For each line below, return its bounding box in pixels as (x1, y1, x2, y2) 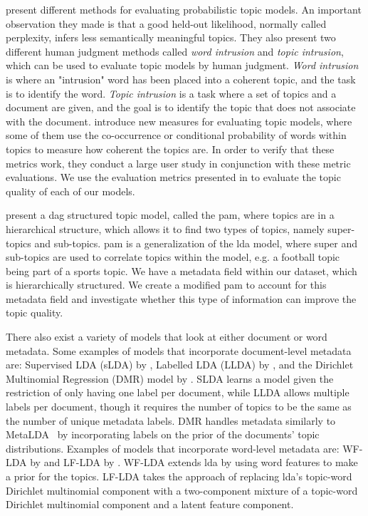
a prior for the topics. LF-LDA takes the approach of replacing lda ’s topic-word (6, 469, 352, 483)
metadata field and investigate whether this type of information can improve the (6, 291, 357, 306)
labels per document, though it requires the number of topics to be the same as (6, 399, 352, 414)
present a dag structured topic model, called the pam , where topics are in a (6, 207, 335, 222)
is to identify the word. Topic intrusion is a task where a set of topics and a (6, 86, 337, 100)
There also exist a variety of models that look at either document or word (6, 329, 327, 344)
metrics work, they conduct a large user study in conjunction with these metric (6, 155, 351, 170)
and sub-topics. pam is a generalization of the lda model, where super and (34, 235, 358, 250)
